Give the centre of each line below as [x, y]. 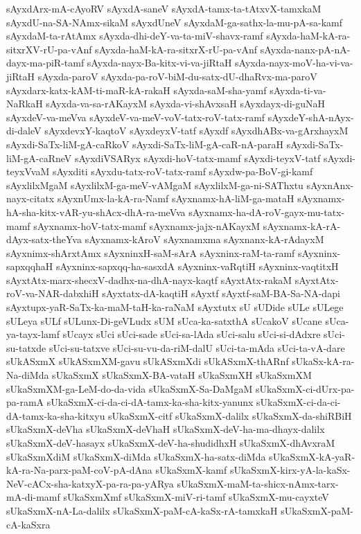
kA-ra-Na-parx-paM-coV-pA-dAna [79, 470]
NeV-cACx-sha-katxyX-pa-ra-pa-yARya [90, 483]
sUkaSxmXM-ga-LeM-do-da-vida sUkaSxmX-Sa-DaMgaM [130, 388]
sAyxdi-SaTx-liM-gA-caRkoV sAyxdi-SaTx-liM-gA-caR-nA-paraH [145, 144]
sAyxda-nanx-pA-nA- [305, 49]
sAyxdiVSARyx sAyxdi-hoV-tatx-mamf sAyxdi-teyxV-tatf [197, 158]
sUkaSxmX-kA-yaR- [312, 456]
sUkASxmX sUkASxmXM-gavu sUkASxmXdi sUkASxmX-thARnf [148, 361]
